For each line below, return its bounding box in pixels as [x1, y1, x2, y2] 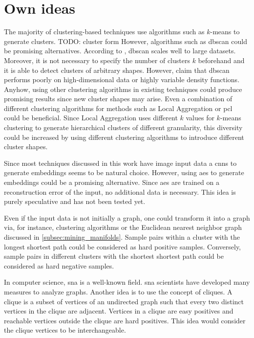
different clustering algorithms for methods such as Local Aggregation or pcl [4, 103, 233, 113]
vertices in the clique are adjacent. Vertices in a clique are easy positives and [4, 306, 233, 316]
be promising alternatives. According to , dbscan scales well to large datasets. [4, 45, 236, 56]
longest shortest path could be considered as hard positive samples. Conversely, [4, 241, 241, 251]
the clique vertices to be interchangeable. [4, 325, 126, 335]
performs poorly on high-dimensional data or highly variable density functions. [4, 74, 240, 85]
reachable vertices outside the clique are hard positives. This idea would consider [4, 315, 246, 325]
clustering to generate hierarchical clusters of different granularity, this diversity [4, 122, 243, 133]
